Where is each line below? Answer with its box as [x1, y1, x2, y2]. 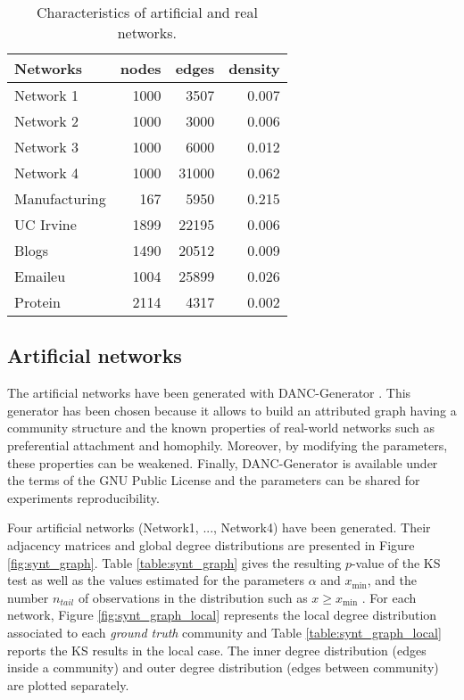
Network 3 [14, 136, 79, 157]
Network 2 [14, 111, 79, 131]
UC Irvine [14, 214, 77, 235]
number [7, 588, 49, 606]
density [228, 58, 280, 78]
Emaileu [14, 266, 66, 286]
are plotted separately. [7, 675, 129, 694]
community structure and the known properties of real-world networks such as [7, 418, 435, 437]
